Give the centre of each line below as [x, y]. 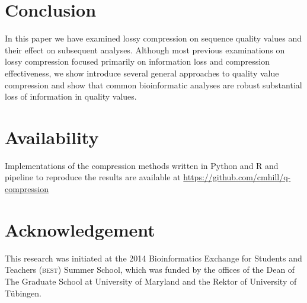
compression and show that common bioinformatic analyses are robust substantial [153, 84]
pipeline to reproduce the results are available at [93, 177]
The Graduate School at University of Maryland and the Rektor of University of [151, 281]
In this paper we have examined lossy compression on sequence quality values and [153, 38]
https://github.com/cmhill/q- [237, 177]
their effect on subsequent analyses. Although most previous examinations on [145, 50]
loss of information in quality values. [71, 96]
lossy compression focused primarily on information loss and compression [137, 61]
